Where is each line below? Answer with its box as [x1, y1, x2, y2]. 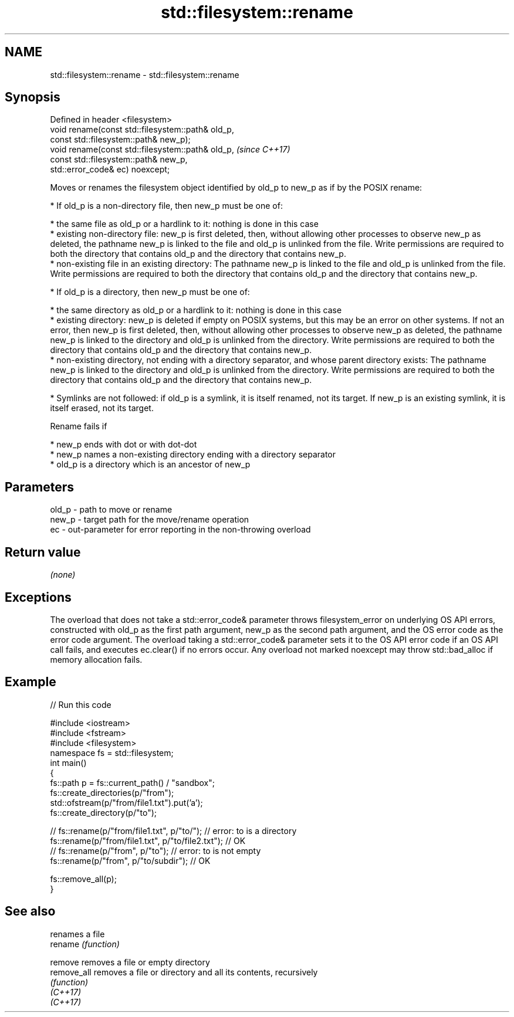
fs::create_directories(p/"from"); [50, 787, 174, 798]
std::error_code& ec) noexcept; [50, 164, 170, 175]
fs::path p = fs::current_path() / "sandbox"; [50, 777, 215, 788]
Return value [5, 544, 81, 560]
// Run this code [50, 699, 111, 710]
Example [5, 674, 56, 690]
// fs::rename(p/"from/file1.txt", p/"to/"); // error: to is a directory [50, 825, 297, 836]
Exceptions [5, 589, 72, 605]
